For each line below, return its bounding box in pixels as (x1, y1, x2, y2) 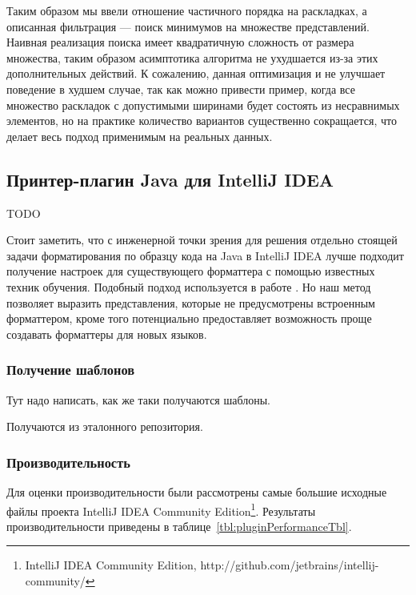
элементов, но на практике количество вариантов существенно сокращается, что (6, 112, 397, 129)
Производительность (6, 452, 130, 472)
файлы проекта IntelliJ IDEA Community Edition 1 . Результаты (6, 500, 316, 519)
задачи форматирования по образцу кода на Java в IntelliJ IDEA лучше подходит (6, 247, 404, 263)
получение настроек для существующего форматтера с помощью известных (6, 263, 375, 279)
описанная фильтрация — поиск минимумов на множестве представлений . (6, 18, 370, 34)
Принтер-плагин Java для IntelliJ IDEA (6, 167, 334, 191)
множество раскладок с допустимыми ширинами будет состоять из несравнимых (6, 96, 400, 113)
